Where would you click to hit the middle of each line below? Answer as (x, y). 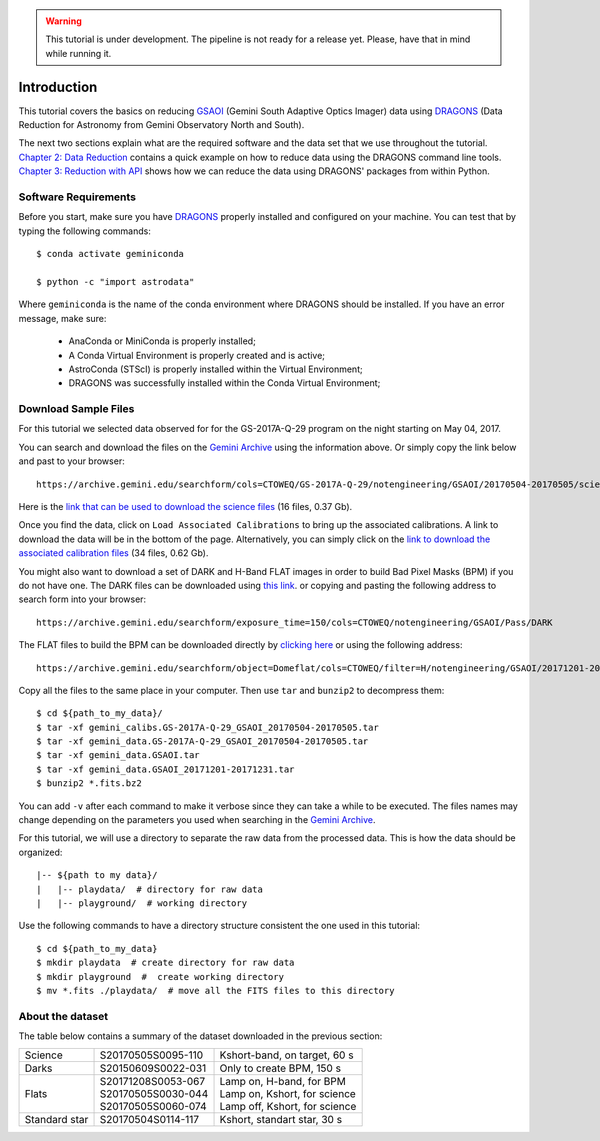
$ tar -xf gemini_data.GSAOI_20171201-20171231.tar (165, 769)
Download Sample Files (76, 409)
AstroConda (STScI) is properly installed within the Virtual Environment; (216, 369)
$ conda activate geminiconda (110, 254)
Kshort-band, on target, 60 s (286, 1055)
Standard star (56, 1120)
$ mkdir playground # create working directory (160, 976)
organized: (40, 852)
